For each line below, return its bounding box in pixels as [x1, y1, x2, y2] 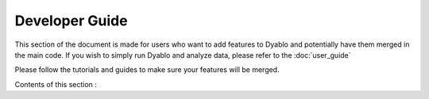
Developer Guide [14, 12, 128, 29]
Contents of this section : [14, 79, 97, 89]
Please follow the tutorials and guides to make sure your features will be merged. [14, 65, 280, 74]
